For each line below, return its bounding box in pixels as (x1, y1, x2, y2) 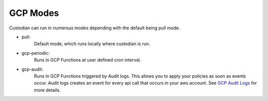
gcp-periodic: (21, 50, 50, 56)
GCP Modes (9, 7, 59, 18)
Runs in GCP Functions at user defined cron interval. (34, 57, 141, 63)
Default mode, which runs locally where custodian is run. (34, 41, 150, 47)
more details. (34, 87, 61, 93)
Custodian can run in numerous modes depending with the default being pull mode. (9, 25, 181, 31)
